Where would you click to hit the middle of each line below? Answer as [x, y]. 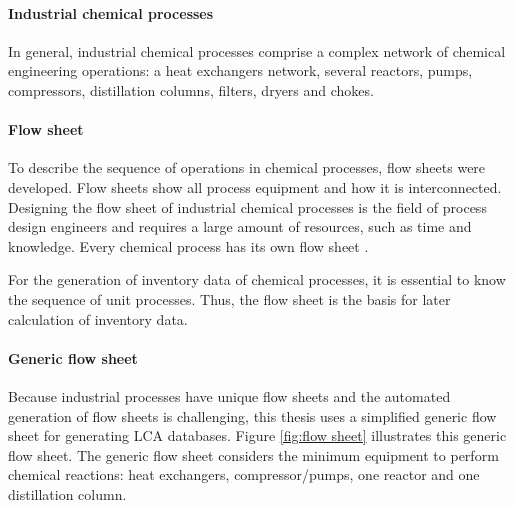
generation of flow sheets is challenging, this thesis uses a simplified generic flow [252, 415]
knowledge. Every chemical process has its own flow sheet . [188, 245]
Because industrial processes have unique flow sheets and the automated [229, 395]
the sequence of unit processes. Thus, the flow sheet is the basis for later [229, 298]
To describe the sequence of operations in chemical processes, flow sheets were [247, 167]
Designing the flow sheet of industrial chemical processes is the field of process [247, 206]
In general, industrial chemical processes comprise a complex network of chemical [257, 50]
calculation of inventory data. [98, 318]
